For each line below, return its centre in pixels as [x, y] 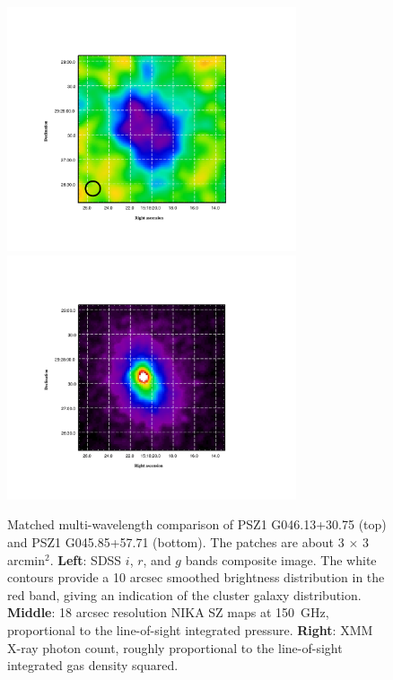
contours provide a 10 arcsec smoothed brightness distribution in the [196, 577]
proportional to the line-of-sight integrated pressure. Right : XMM [190, 630]
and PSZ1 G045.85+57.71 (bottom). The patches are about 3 [176, 542]
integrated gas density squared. [93, 665]
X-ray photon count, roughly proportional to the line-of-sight [175, 647]
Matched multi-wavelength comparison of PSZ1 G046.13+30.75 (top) [197, 524]
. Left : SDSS [86, 559]
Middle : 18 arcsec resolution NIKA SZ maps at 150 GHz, [168, 612]
